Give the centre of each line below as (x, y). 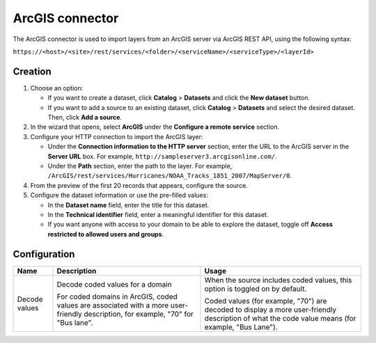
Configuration (44, 254)
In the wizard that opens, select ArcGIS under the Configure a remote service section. (155, 127)
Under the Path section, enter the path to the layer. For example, (140, 166)
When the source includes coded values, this (278, 280)
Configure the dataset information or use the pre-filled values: (119, 196)
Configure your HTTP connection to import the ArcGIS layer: (117, 136)
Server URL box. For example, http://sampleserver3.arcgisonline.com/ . (162, 156)
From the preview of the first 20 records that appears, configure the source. (139, 185)
